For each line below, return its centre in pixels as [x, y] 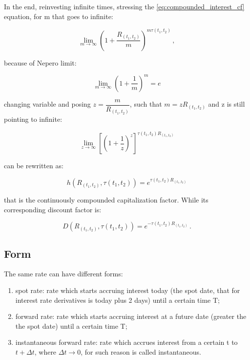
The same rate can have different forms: [63, 274]
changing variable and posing [47, 104]
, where [45, 352]
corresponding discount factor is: [53, 209]
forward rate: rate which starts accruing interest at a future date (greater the [131, 316]
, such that [146, 104]
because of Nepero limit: [40, 62]
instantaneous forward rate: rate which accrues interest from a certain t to [126, 342]
